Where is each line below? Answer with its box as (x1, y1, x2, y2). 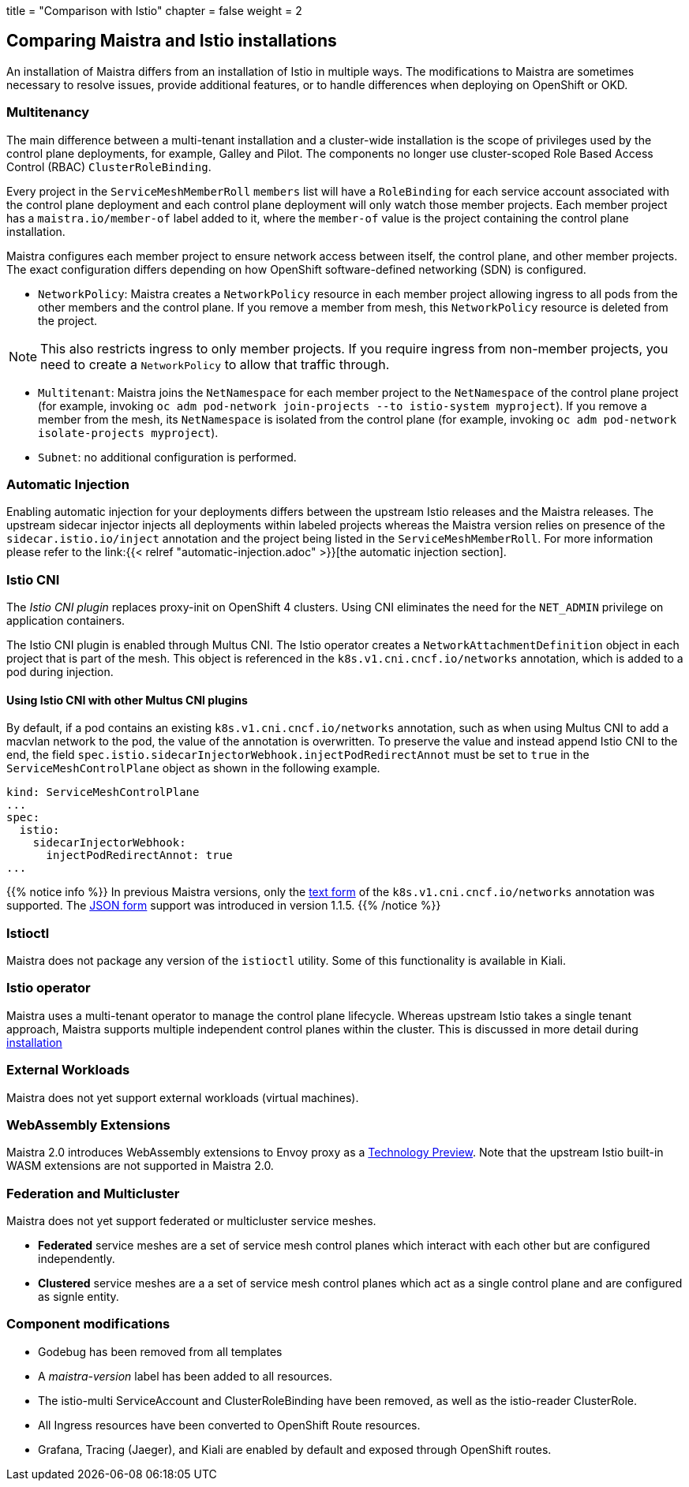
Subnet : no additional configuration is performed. (38, 450, 297, 464)
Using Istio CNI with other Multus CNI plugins (6, 693, 248, 707)
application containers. (6, 614, 125, 628)
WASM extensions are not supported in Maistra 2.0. (6, 1159, 274, 1173)
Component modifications (6, 1316, 170, 1332)
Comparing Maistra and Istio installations (6, 31, 337, 51)
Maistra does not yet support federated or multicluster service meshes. (6, 1214, 376, 1228)
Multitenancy (6, 104, 90, 121)
